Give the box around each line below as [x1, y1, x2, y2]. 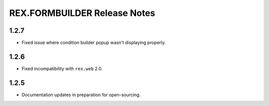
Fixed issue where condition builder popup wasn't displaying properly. [21, 40, 166, 46]
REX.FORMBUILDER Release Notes [9, 7, 155, 18]
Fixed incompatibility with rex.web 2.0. [21, 65, 103, 72]
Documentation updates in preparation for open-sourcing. [21, 92, 141, 98]
